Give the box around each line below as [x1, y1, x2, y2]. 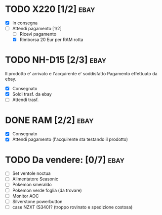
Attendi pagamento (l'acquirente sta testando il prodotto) [12, 136, 128, 142]
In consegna [12, 20, 38, 26]
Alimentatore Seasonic [12, 176, 58, 182]
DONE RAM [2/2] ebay [5, 114, 94, 126]
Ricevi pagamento [19, 31, 57, 37]
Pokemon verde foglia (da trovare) [12, 187, 82, 193]
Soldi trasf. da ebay [12, 91, 52, 97]
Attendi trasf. [12, 97, 39, 103]
